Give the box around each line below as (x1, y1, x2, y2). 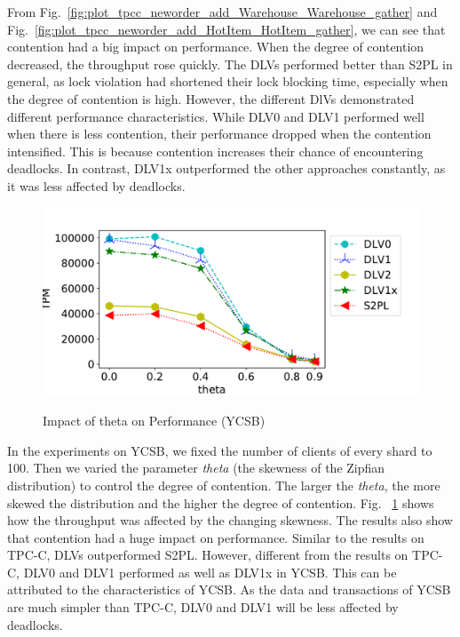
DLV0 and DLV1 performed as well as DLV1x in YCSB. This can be (23, 562, 397, 581)
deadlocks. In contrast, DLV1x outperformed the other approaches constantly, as (7, 159, 446, 178)
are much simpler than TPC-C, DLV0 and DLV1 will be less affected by (7, 598, 399, 617)
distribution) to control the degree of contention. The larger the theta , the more (7, 475, 440, 494)
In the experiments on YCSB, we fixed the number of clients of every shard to (7, 441, 432, 459)
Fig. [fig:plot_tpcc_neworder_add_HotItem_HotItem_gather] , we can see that (7, 20, 446, 38)
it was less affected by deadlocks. (7, 176, 186, 195)
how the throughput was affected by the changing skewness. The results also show (7, 511, 453, 530)
